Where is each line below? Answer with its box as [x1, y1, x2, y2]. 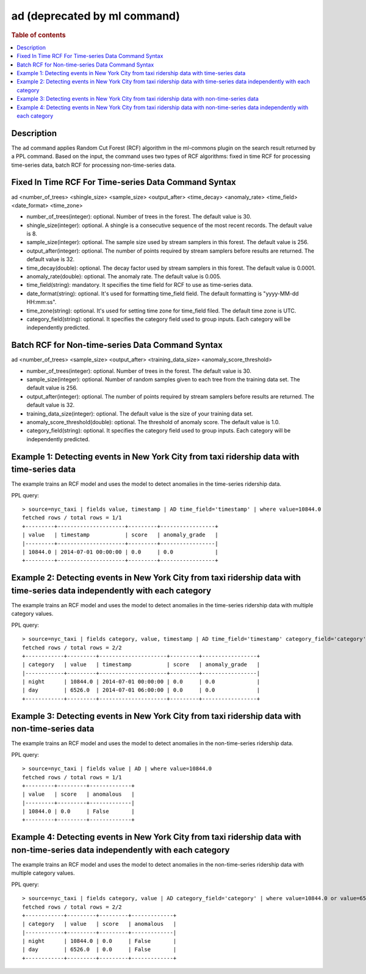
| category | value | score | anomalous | [22, 920, 177, 928]
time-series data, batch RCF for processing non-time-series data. [11, 161, 176, 168]
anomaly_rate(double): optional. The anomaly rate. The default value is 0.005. [26, 273, 221, 280]
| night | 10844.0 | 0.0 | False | [22, 937, 177, 945]
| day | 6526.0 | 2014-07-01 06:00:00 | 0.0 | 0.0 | [22, 687, 260, 694]
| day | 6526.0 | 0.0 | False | [22, 946, 177, 953]
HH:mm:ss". [26, 298, 57, 306]
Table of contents [11, 31, 66, 39]
